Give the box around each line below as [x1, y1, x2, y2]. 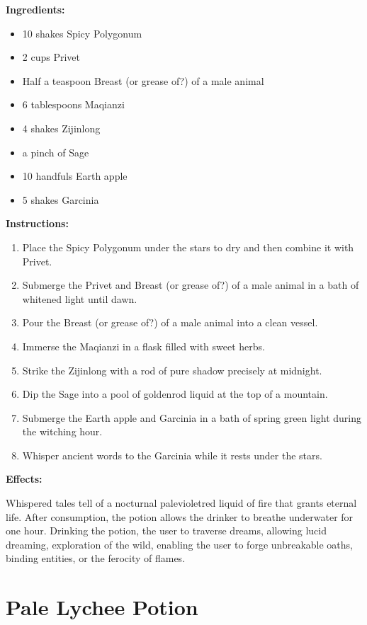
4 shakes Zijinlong [22, 120, 101, 135]
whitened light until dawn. [22, 291, 137, 306]
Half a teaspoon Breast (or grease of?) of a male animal [22, 73, 264, 88]
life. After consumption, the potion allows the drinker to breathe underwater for [6, 509, 354, 524]
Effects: [6, 471, 43, 486]
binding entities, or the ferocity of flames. [6, 551, 186, 566]
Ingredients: [6, 2, 65, 16]
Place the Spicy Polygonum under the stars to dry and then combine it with [22, 239, 354, 254]
